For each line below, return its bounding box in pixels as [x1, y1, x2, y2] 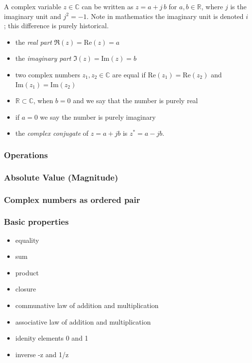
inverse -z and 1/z [15, 349, 69, 359]
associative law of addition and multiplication [15, 316, 151, 327]
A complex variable [4, 1, 61, 11]
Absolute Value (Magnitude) [4, 171, 118, 183]
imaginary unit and [4, 11, 61, 21]
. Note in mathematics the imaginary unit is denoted [86, 11, 244, 21]
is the [230, 1, 247, 11]
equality [15, 235, 39, 245]
